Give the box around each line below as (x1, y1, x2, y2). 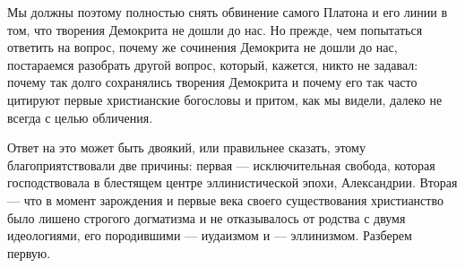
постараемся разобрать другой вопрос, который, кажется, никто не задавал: (7, 55, 418, 73)
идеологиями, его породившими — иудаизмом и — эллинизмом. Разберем (7, 226, 412, 245)
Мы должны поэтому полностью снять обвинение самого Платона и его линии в (7, 3, 448, 21)
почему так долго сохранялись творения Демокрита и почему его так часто (7, 73, 418, 91)
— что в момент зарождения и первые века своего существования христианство (7, 190, 443, 209)
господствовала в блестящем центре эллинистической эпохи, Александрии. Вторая (7, 173, 458, 192)
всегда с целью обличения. (7, 108, 153, 126)
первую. (7, 243, 51, 262)
